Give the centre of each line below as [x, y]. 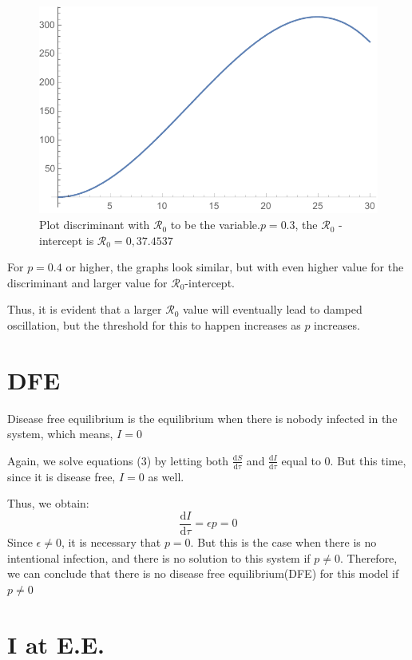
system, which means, [60, 434]
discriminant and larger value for [87, 282]
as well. [166, 476]
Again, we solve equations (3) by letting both [118, 460]
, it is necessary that [111, 542]
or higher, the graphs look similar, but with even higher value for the [235, 267]
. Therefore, [368, 557]
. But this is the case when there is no [283, 542]
